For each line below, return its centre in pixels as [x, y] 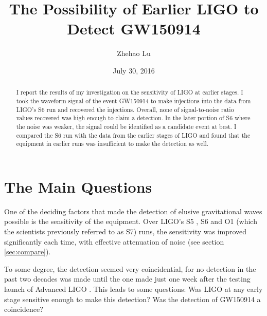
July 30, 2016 [134, 70]
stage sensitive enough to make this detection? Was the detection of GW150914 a [132, 299]
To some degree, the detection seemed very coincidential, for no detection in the [130, 268]
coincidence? [24, 309]
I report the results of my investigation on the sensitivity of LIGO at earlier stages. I [130, 92]
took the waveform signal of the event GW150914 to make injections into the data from [133, 100]
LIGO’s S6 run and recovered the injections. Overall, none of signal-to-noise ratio [125, 109]
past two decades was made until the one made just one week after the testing [127, 279]
